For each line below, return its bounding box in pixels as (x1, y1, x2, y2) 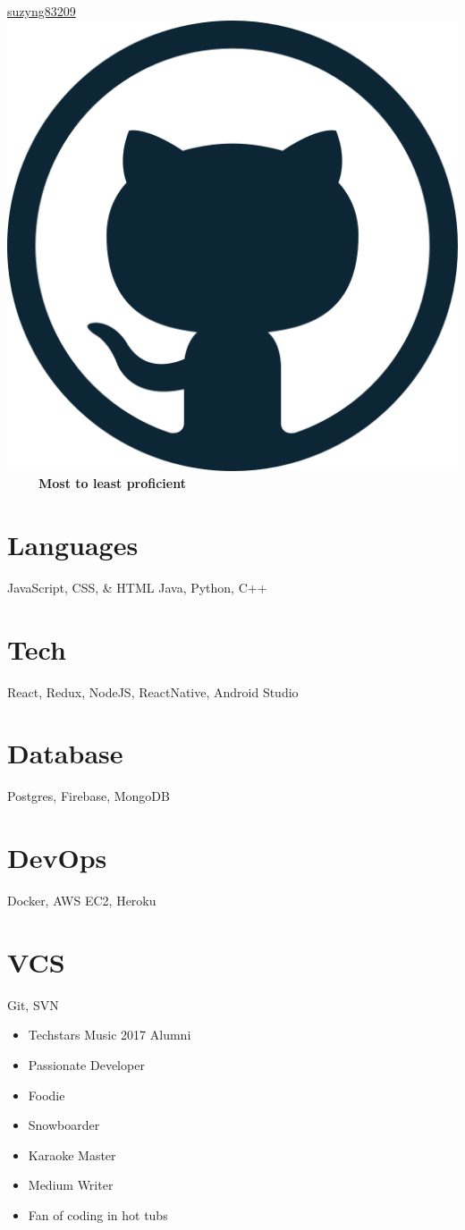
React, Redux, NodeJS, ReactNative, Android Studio (7, 682, 299, 701)
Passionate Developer (28, 1055, 145, 1074)
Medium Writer (28, 1175, 114, 1194)
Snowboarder (28, 1116, 100, 1134)
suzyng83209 (7, 2, 76, 20)
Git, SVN (7, 995, 59, 1014)
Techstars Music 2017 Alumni (28, 1025, 191, 1044)
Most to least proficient (38, 474, 186, 493)
